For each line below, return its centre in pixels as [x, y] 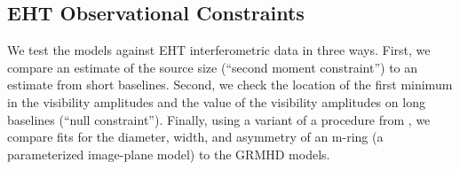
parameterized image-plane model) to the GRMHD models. [169, 154]
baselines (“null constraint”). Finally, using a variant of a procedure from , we [219, 119]
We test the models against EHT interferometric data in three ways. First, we [219, 50]
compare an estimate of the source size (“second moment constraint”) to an [213, 67]
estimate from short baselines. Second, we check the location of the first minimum [230, 85]
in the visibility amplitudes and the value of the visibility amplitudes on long [216, 101]
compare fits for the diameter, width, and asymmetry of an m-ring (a [195, 137]
